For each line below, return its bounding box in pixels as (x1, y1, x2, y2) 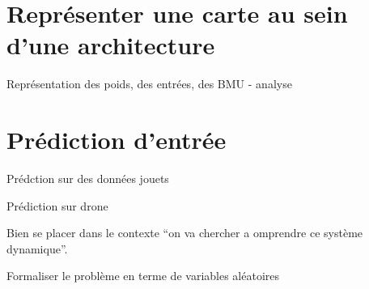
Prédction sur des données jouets (6, 170, 169, 187)
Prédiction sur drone (6, 197, 108, 214)
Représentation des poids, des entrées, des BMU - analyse (6, 75, 292, 92)
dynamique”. (6, 240, 68, 257)
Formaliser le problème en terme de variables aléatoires (6, 267, 280, 284)
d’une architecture (6, 28, 215, 62)
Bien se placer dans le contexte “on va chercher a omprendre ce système (6, 224, 363, 241)
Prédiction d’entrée (6, 123, 227, 156)
